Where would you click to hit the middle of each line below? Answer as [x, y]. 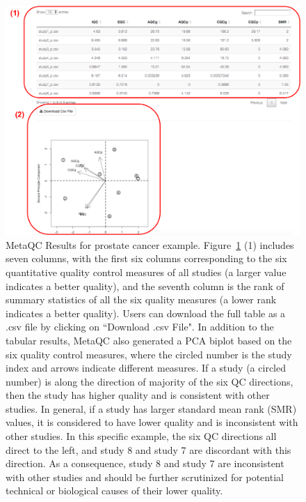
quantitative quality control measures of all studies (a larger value [146, 272]
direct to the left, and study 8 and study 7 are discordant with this [148, 449]
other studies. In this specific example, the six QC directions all [141, 436]
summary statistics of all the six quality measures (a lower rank [141, 299]
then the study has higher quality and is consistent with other [138, 395]
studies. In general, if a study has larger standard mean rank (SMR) [151, 408]
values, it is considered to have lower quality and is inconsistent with [152, 422]
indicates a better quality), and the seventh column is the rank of [145, 286]
